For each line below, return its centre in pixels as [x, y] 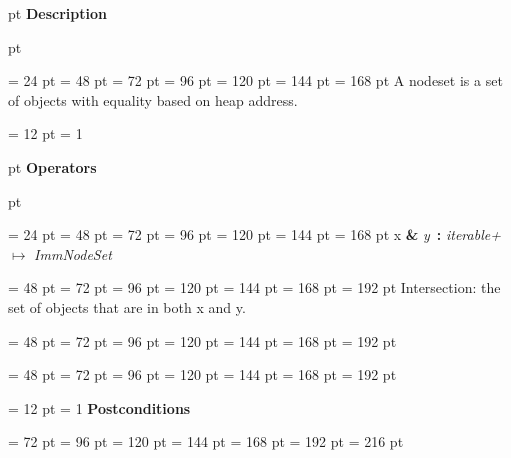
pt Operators [52, 166]
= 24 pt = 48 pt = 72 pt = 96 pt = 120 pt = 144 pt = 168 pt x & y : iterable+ [254, 234]
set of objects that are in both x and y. [127, 306]
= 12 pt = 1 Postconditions [99, 407]
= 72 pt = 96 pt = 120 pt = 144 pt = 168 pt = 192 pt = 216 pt [206, 441]
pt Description [57, 13]
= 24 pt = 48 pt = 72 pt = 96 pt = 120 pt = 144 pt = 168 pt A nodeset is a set [255, 80]
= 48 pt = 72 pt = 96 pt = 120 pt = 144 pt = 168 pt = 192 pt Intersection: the [254, 287]
